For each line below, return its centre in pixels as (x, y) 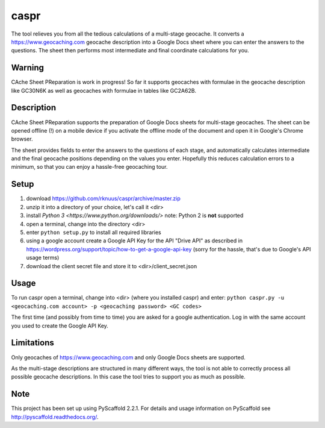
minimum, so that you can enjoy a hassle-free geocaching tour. (89, 167)
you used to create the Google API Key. (60, 326)
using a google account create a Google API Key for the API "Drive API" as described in (135, 241)
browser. (22, 139)
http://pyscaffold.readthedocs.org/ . (55, 417)
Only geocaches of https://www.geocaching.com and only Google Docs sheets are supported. (128, 357)
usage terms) (43, 258)
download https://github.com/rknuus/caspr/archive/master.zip (103, 198)
